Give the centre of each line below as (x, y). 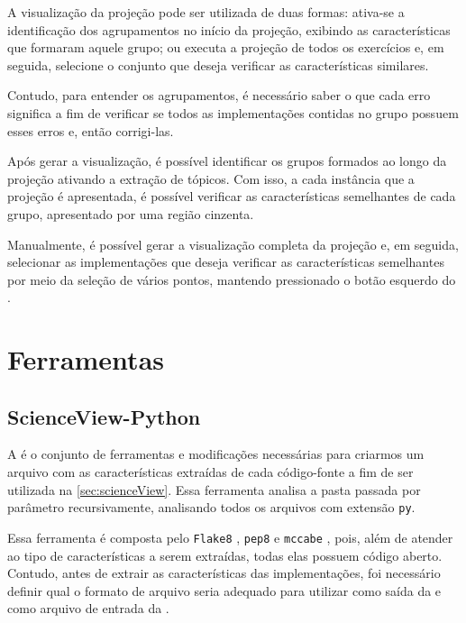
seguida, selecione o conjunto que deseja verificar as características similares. (218, 64)
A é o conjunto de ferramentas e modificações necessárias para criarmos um (216, 454)
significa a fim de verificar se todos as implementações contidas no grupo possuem (233, 112)
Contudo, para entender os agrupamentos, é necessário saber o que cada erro (219, 95)
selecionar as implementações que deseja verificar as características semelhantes (226, 262)
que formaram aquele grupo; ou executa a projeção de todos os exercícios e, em (226, 47)
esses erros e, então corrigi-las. (91, 130)
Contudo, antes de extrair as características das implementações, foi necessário (224, 573)
